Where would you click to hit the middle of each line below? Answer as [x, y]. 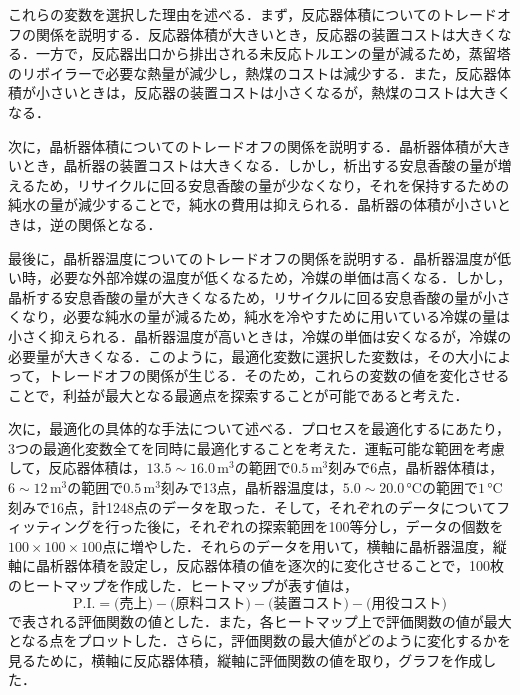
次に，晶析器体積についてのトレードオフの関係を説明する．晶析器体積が [245, 145]
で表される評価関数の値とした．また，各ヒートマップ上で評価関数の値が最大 [260, 620]
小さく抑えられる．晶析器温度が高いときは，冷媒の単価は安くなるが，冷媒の [260, 335]
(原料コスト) [210, 603]
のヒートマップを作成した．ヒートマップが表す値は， [183, 585]
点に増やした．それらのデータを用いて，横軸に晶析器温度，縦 [304, 545]
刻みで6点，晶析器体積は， [416, 467]
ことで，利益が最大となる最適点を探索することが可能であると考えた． [238, 394]
